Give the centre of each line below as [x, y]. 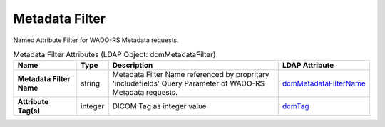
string [90, 83]
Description [133, 66]
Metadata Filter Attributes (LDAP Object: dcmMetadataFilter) [115, 55]
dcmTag [296, 106]
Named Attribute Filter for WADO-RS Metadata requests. [96, 40]
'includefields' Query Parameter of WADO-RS [189, 83]
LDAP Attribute [308, 66]
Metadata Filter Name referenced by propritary [191, 75]
